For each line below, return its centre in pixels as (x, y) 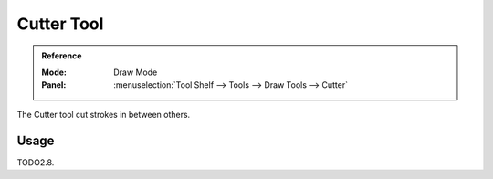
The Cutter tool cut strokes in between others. (104, 114)
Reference (62, 56)
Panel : (54, 85)
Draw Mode (136, 72)
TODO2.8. (36, 162)
